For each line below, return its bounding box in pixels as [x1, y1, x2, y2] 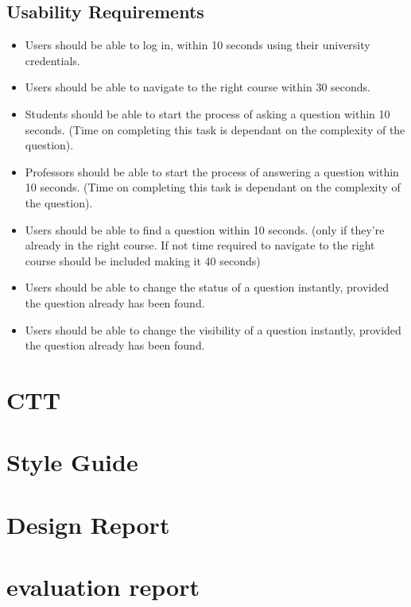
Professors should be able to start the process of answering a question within [25, 163, 399, 180]
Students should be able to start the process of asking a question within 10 [25, 105, 390, 122]
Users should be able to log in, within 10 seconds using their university [25, 37, 370, 53]
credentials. [25, 52, 80, 68]
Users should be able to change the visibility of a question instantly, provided [25, 321, 401, 338]
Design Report [6, 508, 170, 540]
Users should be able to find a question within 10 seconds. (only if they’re [25, 221, 385, 238]
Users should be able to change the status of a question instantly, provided [25, 279, 389, 296]
